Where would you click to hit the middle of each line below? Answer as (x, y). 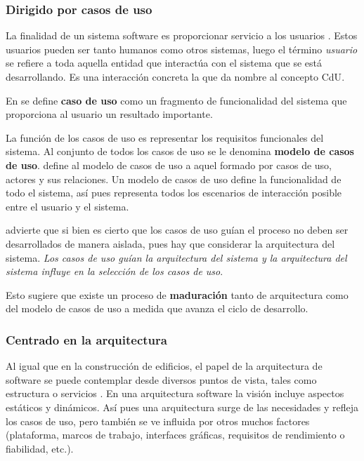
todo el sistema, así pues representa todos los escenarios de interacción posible (174, 193)
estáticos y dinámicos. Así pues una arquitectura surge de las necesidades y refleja (182, 407)
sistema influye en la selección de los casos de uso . (115, 271)
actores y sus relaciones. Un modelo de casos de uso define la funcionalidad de (174, 179)
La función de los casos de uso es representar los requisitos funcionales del (165, 137)
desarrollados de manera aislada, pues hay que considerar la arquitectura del (170, 243)
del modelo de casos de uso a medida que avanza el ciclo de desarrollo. (157, 308)
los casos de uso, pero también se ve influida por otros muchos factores (158, 421)
